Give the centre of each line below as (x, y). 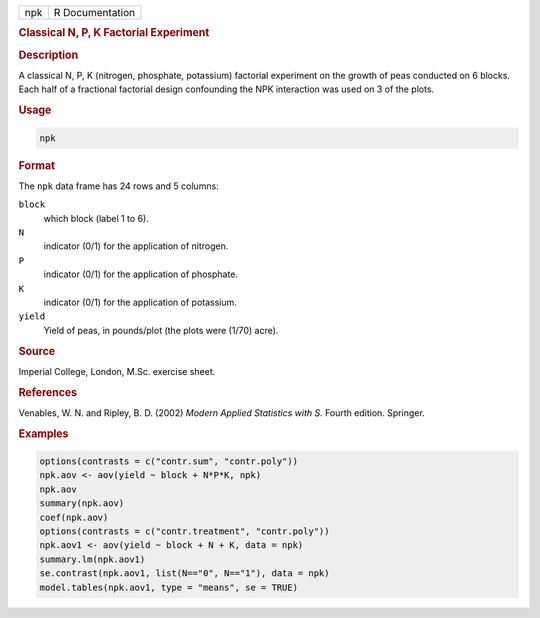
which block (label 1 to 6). (96, 218)
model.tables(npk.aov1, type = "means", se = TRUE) (169, 587)
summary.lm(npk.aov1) (92, 559)
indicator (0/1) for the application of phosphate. (141, 274)
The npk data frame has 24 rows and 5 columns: (118, 186)
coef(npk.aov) (74, 517)
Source (37, 351)
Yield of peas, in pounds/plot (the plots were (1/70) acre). (161, 330)
